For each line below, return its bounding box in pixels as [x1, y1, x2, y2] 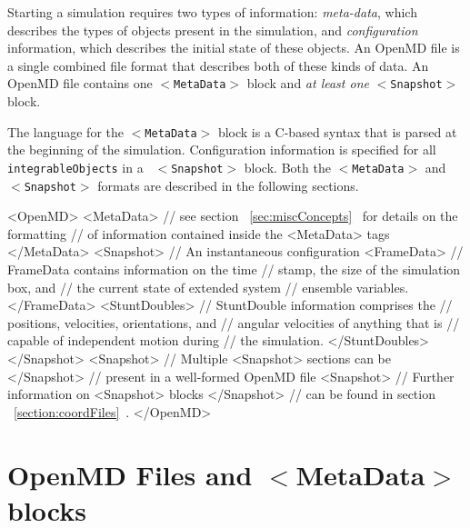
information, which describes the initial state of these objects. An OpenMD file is [7, 38, 460, 57]
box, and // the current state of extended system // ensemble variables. [7, 277, 409, 296]
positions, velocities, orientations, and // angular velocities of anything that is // [7, 313, 460, 332]
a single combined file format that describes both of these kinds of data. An [7, 55, 429, 75]
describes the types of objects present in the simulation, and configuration [7, 20, 418, 39]
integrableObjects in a [7, 157, 144, 176]
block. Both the [244, 157, 331, 176]
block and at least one [246, 74, 369, 93]
